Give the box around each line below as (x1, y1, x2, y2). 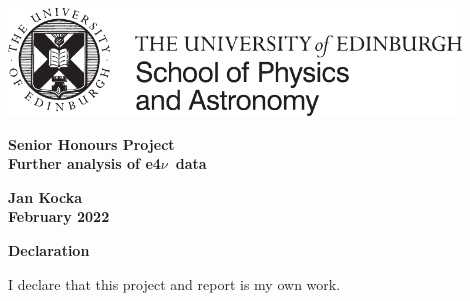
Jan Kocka (8, 186, 83, 207)
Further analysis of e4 (8, 153, 161, 174)
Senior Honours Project (8, 133, 175, 154)
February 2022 (8, 206, 110, 227)
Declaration (8, 239, 90, 260)
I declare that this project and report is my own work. (8, 273, 341, 294)
